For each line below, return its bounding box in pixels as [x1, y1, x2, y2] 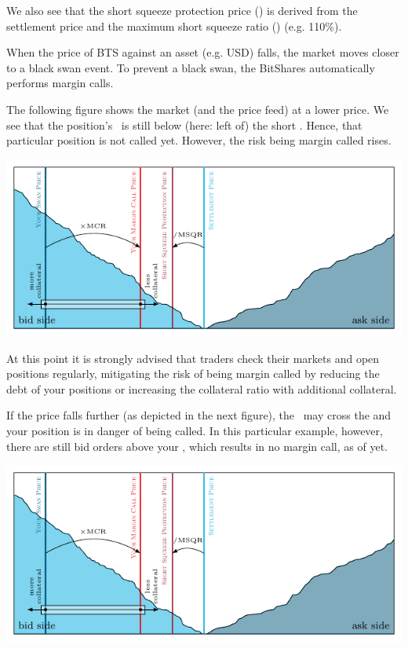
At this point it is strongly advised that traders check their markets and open [6, 350, 380, 366]
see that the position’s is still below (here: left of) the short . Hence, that [6, 116, 362, 133]
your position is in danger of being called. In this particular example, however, [6, 422, 383, 438]
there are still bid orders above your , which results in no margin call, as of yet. [6, 437, 388, 454]
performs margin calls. [6, 75, 114, 91]
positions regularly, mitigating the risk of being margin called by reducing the [6, 365, 380, 382]
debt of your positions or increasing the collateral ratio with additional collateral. [6, 380, 397, 397]
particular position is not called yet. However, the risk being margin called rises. [6, 132, 392, 148]
